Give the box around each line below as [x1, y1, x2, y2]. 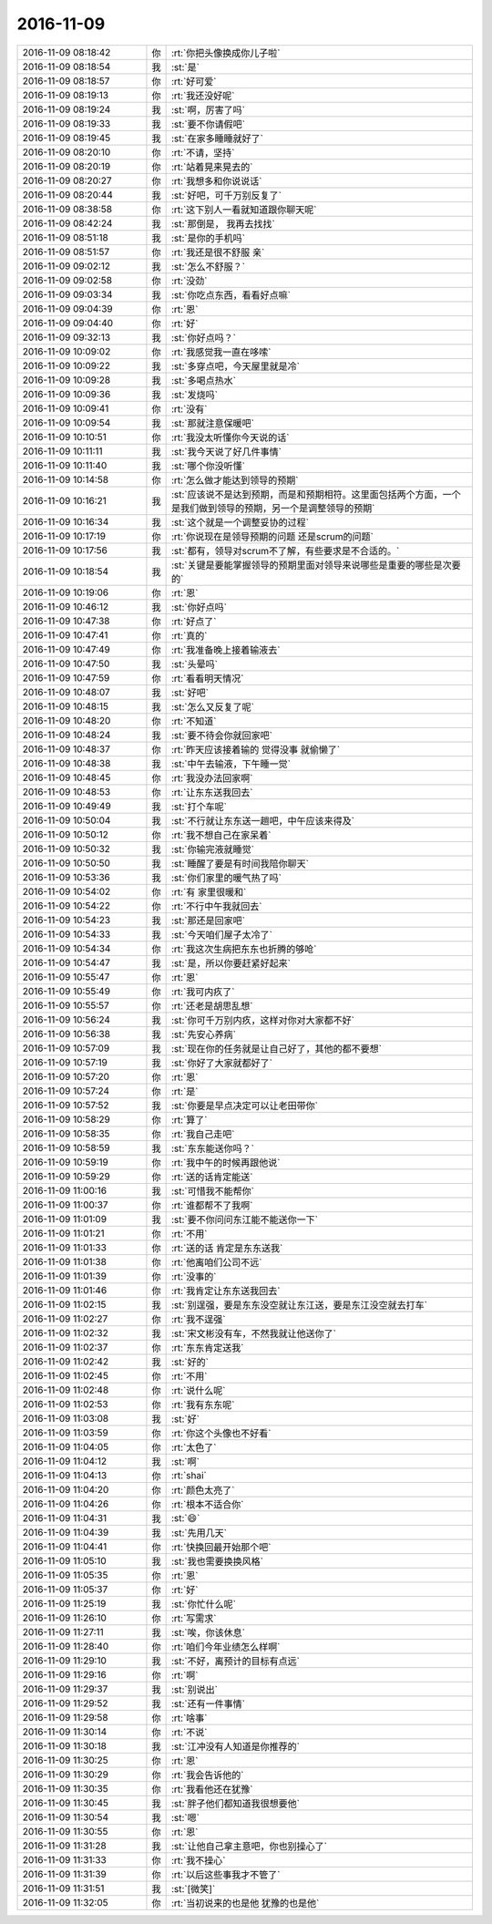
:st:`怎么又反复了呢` [170, 700, 255, 713]
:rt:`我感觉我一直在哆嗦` [170, 345, 272, 358]
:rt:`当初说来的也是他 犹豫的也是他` [170, 1897, 320, 1909]
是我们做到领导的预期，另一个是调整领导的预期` [170, 501, 375, 514]
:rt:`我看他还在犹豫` [170, 1783, 253, 1795]
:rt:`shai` [170, 1468, 207, 1481]
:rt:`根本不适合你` [170, 1497, 244, 1510]
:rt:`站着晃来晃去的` [170, 160, 253, 173]
